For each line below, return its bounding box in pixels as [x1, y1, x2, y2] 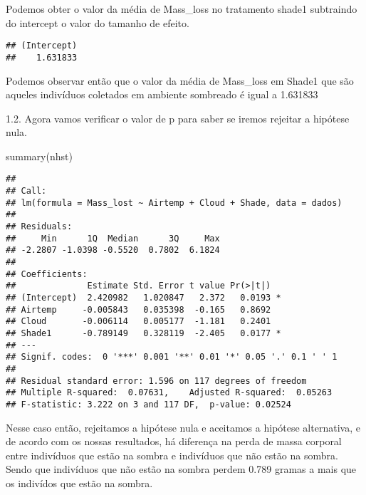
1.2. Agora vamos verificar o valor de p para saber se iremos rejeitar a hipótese [6, 110, 350, 125]
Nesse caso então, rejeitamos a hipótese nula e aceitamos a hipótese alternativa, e [6, 420, 360, 434]
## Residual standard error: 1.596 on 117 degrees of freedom [6, 375, 307, 386]
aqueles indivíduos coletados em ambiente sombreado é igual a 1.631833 [6, 87, 318, 102]
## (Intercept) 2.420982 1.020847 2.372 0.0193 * [6, 293, 281, 303]
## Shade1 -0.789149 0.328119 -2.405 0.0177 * [6, 328, 281, 338]
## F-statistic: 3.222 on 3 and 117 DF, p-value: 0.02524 [6, 399, 291, 410]
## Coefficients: [6, 269, 88, 279]
